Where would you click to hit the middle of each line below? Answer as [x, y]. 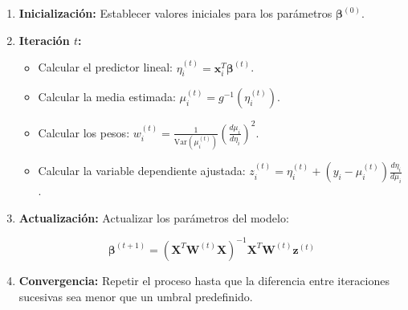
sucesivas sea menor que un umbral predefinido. [136, 296]
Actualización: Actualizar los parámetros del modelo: [154, 217]
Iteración [44, 40]
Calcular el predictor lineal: [105, 67]
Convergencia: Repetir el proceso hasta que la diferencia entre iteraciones [204, 280]
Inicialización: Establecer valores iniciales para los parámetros [175, 13]
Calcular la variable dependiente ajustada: [142, 171]
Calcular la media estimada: [107, 97]
